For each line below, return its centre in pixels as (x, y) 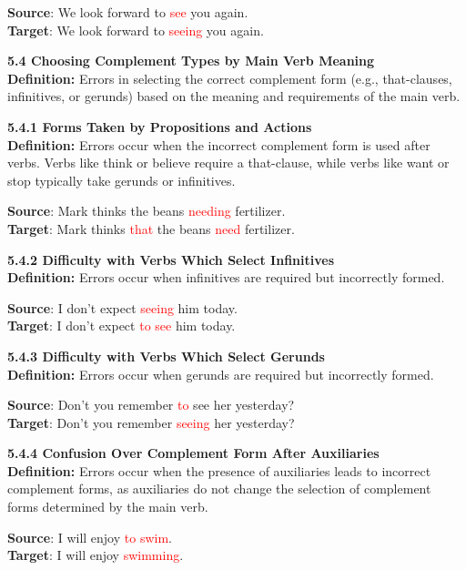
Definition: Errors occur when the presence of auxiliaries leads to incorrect (219, 470)
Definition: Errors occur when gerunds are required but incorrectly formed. (221, 374)
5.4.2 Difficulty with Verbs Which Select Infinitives (171, 259)
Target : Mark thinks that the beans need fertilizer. (151, 228)
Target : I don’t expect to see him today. (122, 326)
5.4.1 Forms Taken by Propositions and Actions (160, 126)
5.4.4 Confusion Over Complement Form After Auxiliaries (193, 453)
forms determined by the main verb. (108, 507)
